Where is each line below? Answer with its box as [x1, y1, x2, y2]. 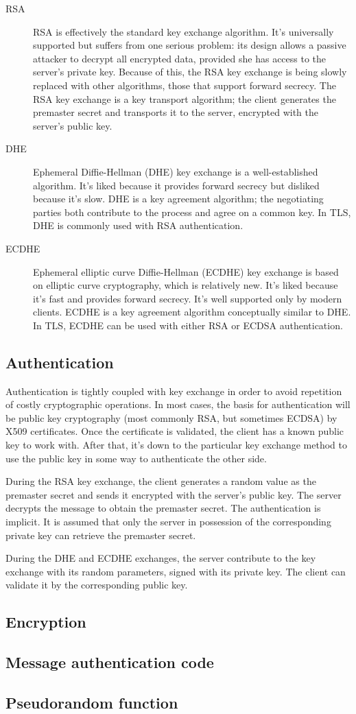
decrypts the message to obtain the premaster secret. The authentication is [5, 501, 321, 515]
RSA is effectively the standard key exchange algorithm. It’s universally [33, 24, 334, 38]
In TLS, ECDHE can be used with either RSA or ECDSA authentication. [33, 318, 343, 332]
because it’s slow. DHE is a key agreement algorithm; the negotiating [33, 191, 324, 206]
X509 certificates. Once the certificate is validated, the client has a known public [5, 424, 344, 438]
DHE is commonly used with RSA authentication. [33, 218, 244, 233]
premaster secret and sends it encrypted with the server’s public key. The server [5, 487, 342, 501]
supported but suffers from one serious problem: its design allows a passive [33, 38, 346, 52]
